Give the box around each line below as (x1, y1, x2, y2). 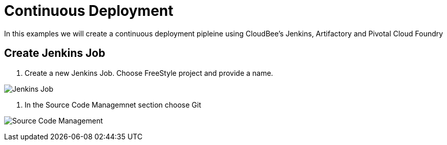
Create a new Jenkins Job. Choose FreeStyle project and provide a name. (25, 68, 273, 77)
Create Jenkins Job (4, 47, 105, 60)
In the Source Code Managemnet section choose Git (25, 100, 201, 109)
